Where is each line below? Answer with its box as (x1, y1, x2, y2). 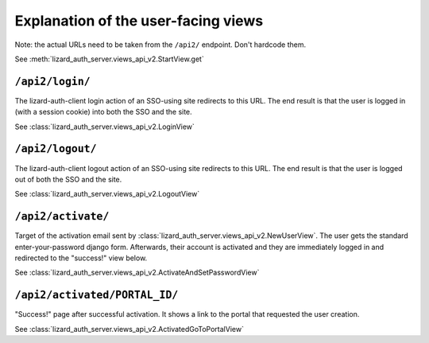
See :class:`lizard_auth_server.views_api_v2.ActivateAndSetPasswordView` (14, 267, 260, 278)
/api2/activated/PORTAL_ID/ (14, 289, 179, 302)
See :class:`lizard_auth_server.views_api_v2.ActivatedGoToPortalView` (14, 324, 244, 333)
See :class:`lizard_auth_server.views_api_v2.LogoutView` (14, 189, 200, 199)
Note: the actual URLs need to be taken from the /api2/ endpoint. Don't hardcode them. (14, 40, 306, 49)
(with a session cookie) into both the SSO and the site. (14, 107, 192, 117)
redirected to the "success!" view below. (14, 253, 148, 263)
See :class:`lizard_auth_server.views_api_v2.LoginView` (14, 122, 195, 131)
